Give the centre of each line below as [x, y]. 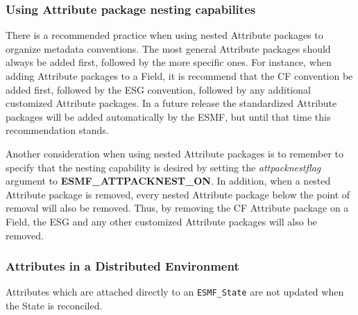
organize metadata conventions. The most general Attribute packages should [168, 48]
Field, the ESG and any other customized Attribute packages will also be [161, 221]
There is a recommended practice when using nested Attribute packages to [164, 35]
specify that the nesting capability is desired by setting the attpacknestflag [163, 167]
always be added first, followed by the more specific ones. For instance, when [169, 62]
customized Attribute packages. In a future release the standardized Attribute [171, 103]
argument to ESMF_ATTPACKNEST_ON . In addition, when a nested [168, 181]
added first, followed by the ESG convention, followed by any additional [158, 89]
